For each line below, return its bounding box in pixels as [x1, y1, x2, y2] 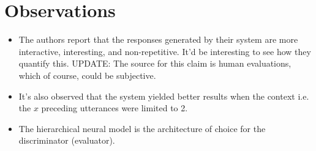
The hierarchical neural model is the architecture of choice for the [18, 122, 266, 134]
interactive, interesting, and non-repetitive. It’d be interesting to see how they [18, 45, 311, 57]
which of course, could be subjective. [18, 68, 156, 81]
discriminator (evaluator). [18, 134, 115, 147]
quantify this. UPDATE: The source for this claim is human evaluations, [18, 57, 292, 70]
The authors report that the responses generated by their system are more [18, 33, 298, 46]
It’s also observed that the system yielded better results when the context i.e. [18, 89, 309, 102]
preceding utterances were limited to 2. [41, 101, 188, 114]
